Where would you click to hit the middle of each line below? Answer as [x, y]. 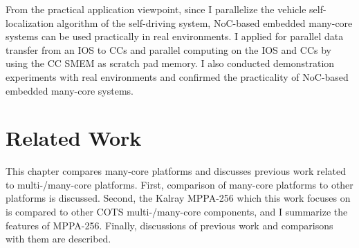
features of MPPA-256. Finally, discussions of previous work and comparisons [169, 225]
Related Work [74, 138]
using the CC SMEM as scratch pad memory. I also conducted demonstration [170, 63]
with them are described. [58, 239]
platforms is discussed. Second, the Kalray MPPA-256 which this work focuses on [178, 198]
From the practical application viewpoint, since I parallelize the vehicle [156, 9]
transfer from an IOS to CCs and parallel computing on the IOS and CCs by [168, 49]
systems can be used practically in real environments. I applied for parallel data [175, 36]
